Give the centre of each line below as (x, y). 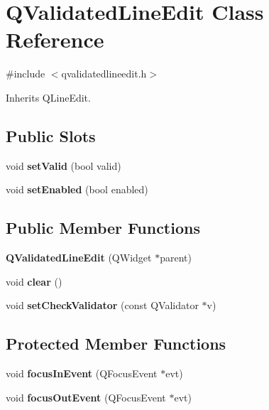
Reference (55, 39)
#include (26, 74)
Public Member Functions (103, 228)
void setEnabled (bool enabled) (77, 189)
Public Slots (51, 135)
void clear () (34, 281)
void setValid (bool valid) (64, 165)
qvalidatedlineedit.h (104, 74)
